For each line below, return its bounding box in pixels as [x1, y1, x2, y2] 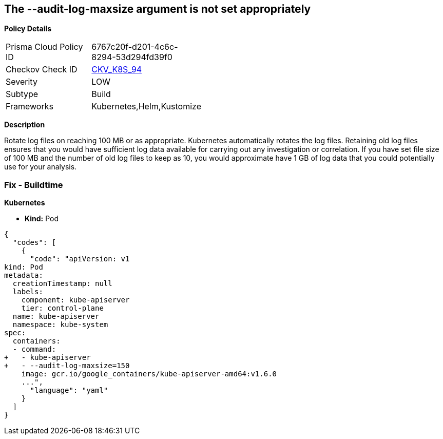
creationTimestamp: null [12, 279, 112, 288]
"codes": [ [12, 238, 56, 247]
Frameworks [6, 101, 53, 112]
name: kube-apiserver [12, 312, 100, 321]
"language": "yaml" [30, 386, 108, 395]
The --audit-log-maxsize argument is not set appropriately [4, 3, 311, 15]
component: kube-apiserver [21, 296, 130, 304]
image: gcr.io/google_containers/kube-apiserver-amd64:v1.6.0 [21, 370, 277, 378]
